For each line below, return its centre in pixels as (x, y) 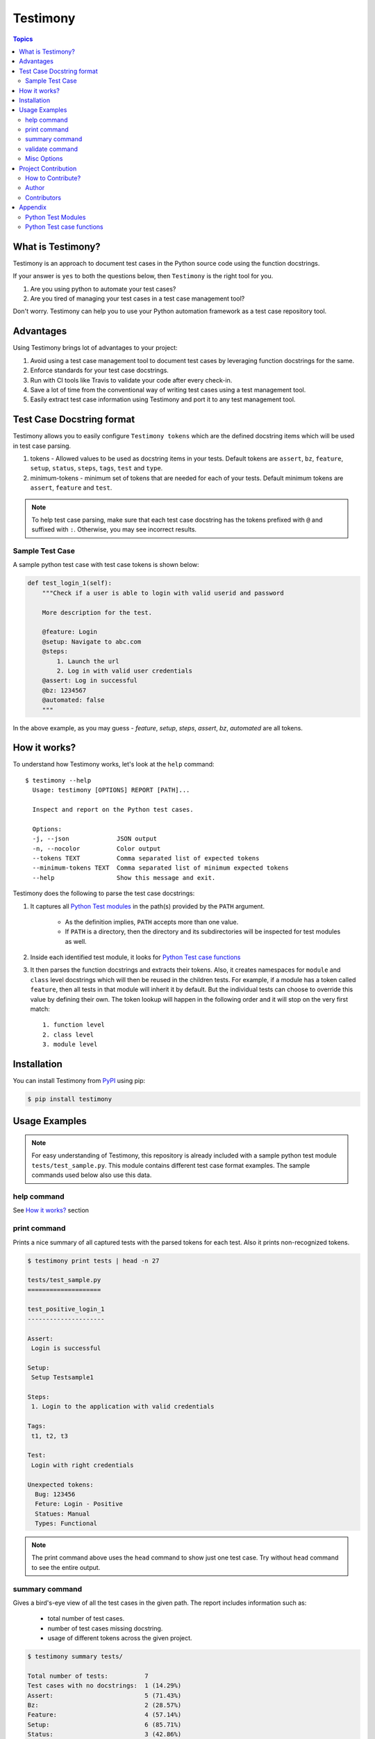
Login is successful (66, 1348)
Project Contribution (48, 168)
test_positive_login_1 (66, 1309)
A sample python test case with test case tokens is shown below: (106, 565)
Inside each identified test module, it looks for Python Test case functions (135, 957)
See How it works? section (51, 1210)
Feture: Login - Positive (79, 1504)
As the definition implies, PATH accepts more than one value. (152, 922)
